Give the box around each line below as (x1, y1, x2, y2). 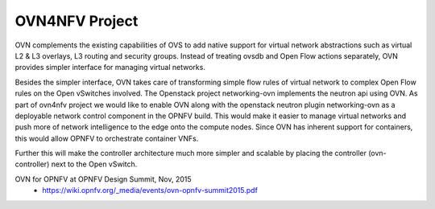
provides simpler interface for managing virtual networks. (14, 63, 205, 72)
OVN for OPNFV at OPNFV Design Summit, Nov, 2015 (14, 174, 193, 184)
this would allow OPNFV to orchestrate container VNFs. (14, 133, 199, 143)
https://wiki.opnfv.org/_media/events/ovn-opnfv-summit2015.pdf (42, 186, 258, 195)
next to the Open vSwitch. (51, 159, 138, 169)
